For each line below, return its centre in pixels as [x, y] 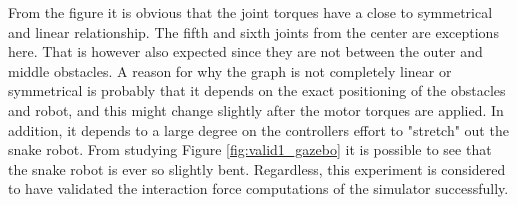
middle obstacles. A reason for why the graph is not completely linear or [230, 70]
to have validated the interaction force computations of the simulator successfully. [258, 188]
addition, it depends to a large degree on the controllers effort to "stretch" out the [258, 129]
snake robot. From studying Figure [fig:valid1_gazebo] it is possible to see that [250, 149]
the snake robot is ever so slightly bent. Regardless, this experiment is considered [257, 168]
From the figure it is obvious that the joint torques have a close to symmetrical [250, 12]
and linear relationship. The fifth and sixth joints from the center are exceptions [253, 31]
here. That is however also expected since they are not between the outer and [245, 51]
